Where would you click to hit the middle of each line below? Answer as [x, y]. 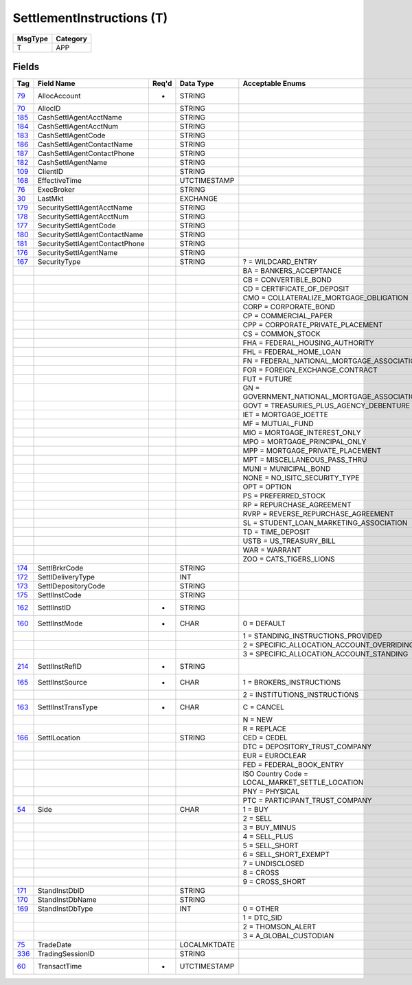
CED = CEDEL [265, 738]
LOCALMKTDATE [207, 945]
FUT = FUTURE [267, 379]
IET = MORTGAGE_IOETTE [286, 414]
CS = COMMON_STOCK [282, 334]
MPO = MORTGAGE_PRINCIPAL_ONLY [305, 442]
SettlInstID [54, 608]
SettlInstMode [60, 623]
